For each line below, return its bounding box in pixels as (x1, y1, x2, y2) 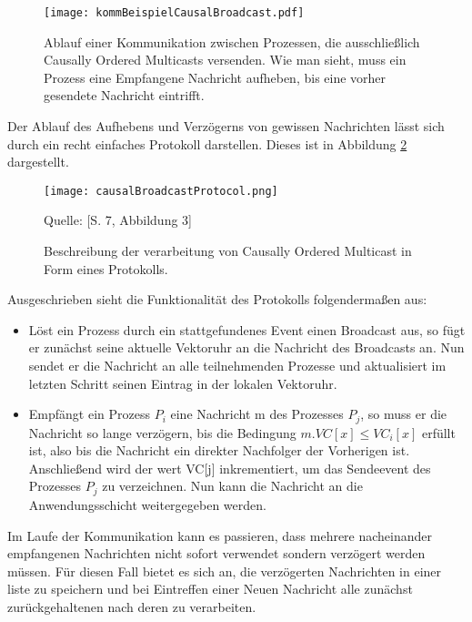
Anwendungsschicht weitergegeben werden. (28, 495, 266, 514)
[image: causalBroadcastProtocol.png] (44, 184, 278, 198)
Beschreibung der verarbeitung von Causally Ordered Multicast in (44, 241, 412, 260)
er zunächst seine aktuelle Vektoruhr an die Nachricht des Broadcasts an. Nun (28, 338, 465, 357)
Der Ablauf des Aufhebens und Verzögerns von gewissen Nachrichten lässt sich (7, 117, 445, 136)
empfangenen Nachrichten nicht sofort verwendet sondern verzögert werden (7, 544, 426, 563)
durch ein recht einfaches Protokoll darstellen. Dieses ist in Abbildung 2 (7, 134, 407, 153)
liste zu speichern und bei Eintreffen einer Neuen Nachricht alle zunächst (7, 579, 413, 598)
